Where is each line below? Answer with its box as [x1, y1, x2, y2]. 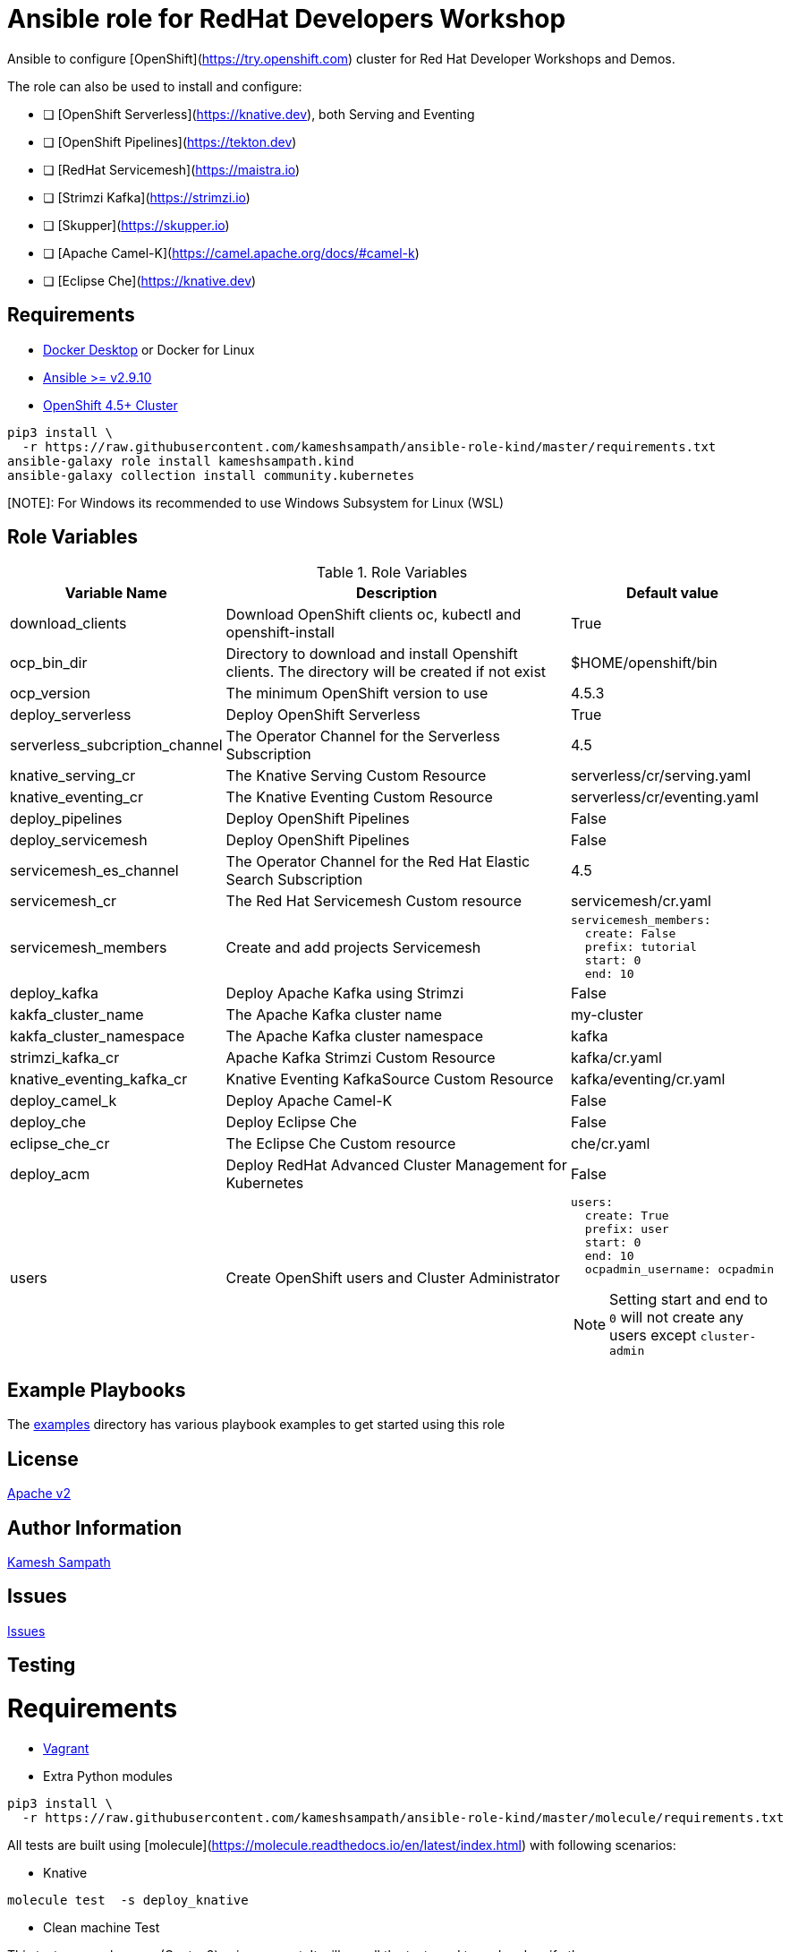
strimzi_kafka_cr [10, 1049, 120, 1067]
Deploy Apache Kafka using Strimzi [225, 984, 464, 1003]
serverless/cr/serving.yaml [571, 766, 752, 785]
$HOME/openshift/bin [571, 654, 718, 672]
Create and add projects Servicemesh [225, 937, 481, 956]
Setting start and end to [609, 1290, 769, 1309]
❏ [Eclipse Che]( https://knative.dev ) [43, 272, 257, 288]
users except [609, 1326, 697, 1345]
